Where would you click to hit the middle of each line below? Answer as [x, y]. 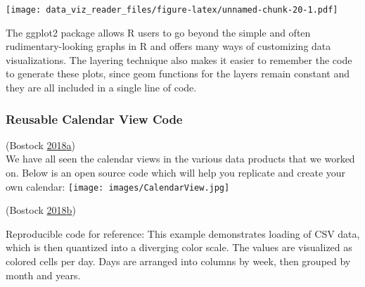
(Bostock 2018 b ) [41, 210]
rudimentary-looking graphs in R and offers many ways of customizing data [168, 46]
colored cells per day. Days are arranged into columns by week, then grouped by [178, 261]
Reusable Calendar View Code [94, 119]
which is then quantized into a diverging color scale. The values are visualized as [179, 247]
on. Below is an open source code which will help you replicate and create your [176, 173]
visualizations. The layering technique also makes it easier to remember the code [179, 59]
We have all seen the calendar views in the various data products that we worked [180, 159]
